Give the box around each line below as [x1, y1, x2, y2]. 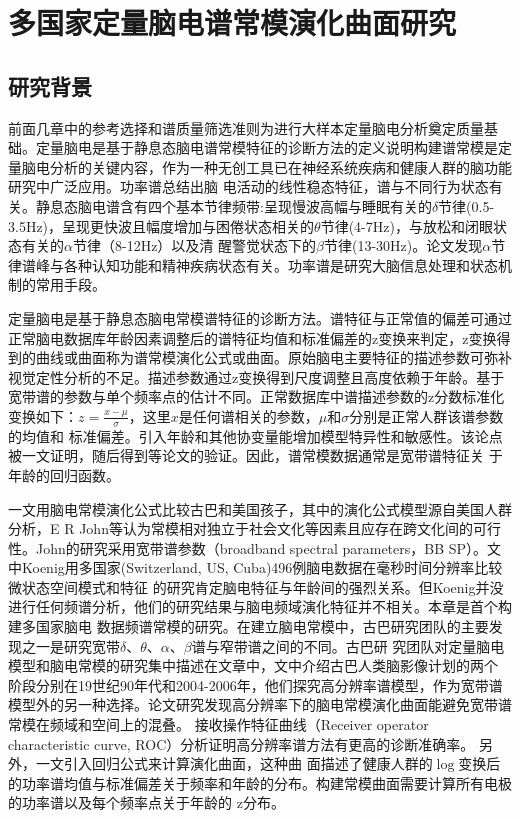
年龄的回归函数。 [8, 464, 120, 485]
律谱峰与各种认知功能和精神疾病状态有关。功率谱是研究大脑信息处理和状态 [8, 254, 498, 275]
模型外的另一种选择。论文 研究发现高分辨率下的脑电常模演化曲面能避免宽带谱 [8, 694, 512, 715]
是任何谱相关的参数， [178, 405, 319, 426]
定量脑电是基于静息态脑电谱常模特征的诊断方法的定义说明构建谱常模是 [35, 137, 498, 158]
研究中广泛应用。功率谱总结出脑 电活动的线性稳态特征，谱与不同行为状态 [8, 176, 489, 197]
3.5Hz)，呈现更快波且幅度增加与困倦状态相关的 [8, 215, 315, 236]
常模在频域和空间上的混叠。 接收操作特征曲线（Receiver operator [8, 714, 429, 735]
